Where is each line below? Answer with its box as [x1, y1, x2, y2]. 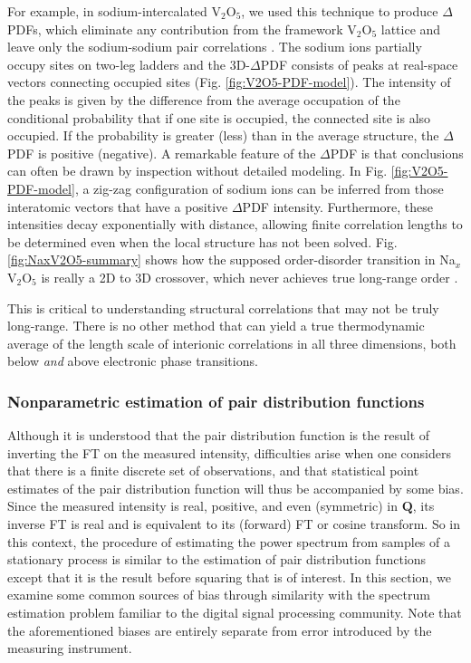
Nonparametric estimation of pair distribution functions [7, 389, 425, 412]
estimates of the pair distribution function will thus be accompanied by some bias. [7, 478, 464, 497]
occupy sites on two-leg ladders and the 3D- [7, 54, 250, 73]
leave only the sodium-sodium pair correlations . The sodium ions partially [7, 37, 422, 56]
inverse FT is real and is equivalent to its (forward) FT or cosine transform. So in [7, 514, 461, 533]
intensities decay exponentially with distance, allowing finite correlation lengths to [7, 215, 463, 234]
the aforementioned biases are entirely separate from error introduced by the [7, 620, 432, 639]
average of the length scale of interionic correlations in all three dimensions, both [7, 333, 457, 352]
